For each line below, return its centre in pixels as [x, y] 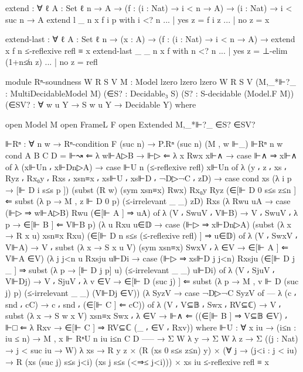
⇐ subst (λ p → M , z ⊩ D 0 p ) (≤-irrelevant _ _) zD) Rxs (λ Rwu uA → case [148, 201]
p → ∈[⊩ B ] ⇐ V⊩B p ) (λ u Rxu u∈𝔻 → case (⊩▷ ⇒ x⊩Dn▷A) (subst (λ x [148, 224]
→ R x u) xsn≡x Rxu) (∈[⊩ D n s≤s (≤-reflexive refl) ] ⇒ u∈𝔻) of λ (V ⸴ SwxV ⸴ [151, 235]
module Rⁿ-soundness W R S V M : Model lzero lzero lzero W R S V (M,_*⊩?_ [151, 81]
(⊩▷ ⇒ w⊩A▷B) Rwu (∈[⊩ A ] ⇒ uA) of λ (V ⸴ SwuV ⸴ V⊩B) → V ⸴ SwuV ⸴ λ [152, 212]
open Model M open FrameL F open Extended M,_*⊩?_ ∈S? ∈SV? [130, 124]
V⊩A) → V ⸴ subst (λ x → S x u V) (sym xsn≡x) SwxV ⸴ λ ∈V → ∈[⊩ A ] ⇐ [147, 247]
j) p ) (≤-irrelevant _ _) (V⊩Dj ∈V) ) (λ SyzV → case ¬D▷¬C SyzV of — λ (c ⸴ [151, 293]
